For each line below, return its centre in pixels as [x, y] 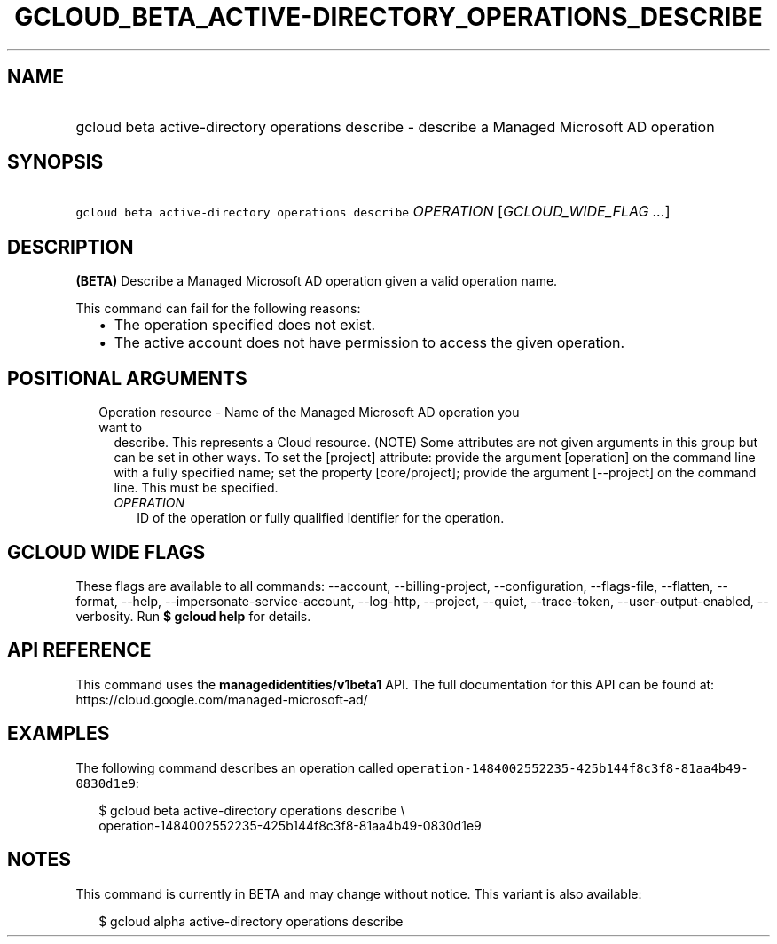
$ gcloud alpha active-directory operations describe [251, 921]
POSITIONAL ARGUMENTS [127, 378]
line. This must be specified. [196, 488]
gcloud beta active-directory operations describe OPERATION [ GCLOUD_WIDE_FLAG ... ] [373, 212]
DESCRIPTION [71, 247]
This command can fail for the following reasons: [218, 309]
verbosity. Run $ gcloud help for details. [193, 616]
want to [121, 428]
